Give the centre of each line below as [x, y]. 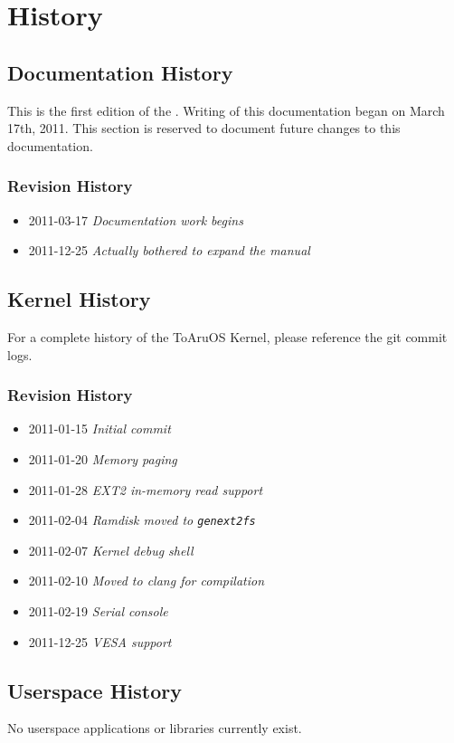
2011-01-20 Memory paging [103, 458]
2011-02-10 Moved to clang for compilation [147, 581]
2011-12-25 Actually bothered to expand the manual [169, 250]
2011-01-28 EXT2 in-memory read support [146, 489]
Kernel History [79, 299]
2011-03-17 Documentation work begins [136, 219]
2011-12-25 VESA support [100, 641]
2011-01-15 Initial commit [99, 429]
